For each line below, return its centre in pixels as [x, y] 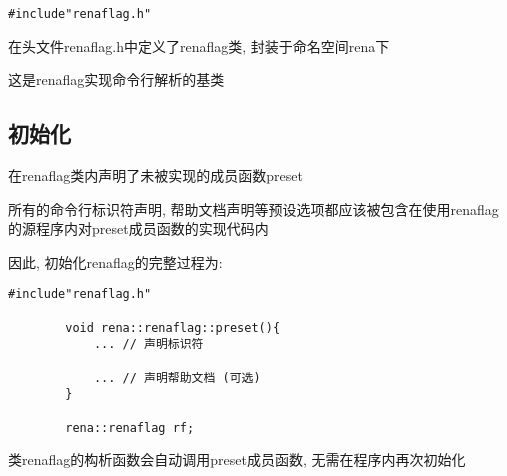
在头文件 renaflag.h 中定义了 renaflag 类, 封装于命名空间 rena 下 [199, 45]
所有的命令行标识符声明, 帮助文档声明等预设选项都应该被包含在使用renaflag [253, 208]
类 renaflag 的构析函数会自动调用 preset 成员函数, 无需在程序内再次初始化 [237, 459]
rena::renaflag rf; [130, 427]
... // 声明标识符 [148, 344]
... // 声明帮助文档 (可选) [177, 377]
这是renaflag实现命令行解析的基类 [116, 79]
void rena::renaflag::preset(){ [173, 327]
